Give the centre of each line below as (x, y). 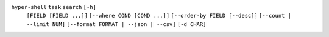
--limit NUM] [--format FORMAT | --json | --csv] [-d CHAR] (116, 24)
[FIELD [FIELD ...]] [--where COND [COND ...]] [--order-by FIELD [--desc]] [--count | (159, 16)
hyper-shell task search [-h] (54, 7)
